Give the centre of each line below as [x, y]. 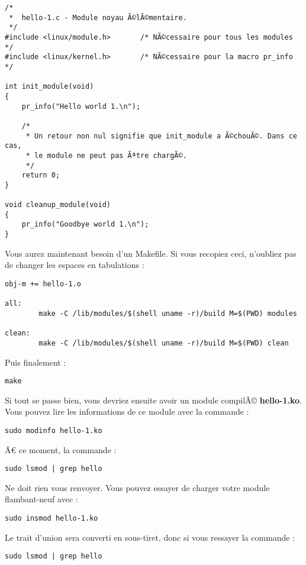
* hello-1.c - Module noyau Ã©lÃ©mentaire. [98, 17]
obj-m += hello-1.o [43, 284]
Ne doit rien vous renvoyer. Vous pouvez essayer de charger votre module [137, 487]
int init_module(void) [49, 87]
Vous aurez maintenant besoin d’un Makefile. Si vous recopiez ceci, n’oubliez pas [151, 253]
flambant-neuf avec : [41, 499]
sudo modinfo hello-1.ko [54, 430]
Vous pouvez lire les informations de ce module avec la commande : [127, 411]
